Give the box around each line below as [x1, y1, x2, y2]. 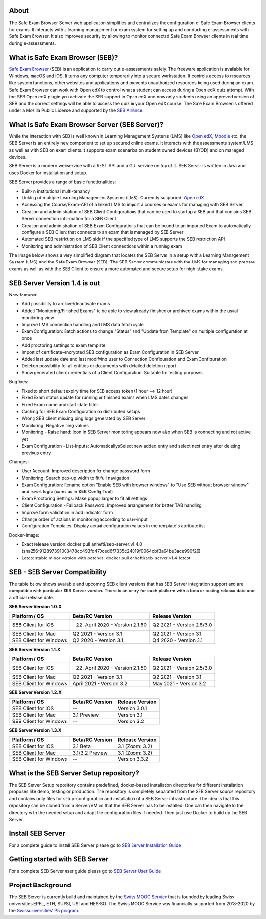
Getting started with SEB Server [9, 855, 109, 863]
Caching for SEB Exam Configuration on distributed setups [21, 409, 140, 415]
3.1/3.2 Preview [72, 749, 108, 756]
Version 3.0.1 [117, 705, 147, 712]
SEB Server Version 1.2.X [9, 689, 62, 695]
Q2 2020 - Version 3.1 [72, 637, 123, 644]
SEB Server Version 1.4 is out [9, 279, 100, 287]
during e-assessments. [9, 40, 56, 46]
